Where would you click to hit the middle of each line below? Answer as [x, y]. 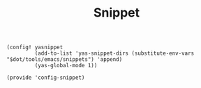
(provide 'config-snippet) [46, 78]
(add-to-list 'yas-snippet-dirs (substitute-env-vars [114, 53]
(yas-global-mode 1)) [66, 66]
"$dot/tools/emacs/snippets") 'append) [65, 60]
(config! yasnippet [35, 47]
